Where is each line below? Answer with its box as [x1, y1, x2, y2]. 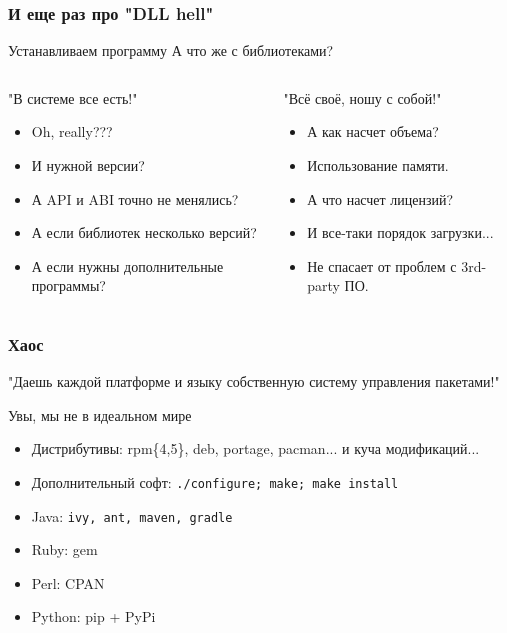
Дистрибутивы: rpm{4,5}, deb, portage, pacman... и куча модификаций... [31, 438, 480, 459]
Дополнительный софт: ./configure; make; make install [31, 471, 399, 492]
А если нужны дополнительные [31, 255, 224, 276]
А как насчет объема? [307, 121, 439, 142]
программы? [31, 275, 106, 296]
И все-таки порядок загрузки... [307, 222, 494, 243]
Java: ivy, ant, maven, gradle [31, 505, 233, 526]
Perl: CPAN [31, 572, 105, 593]
